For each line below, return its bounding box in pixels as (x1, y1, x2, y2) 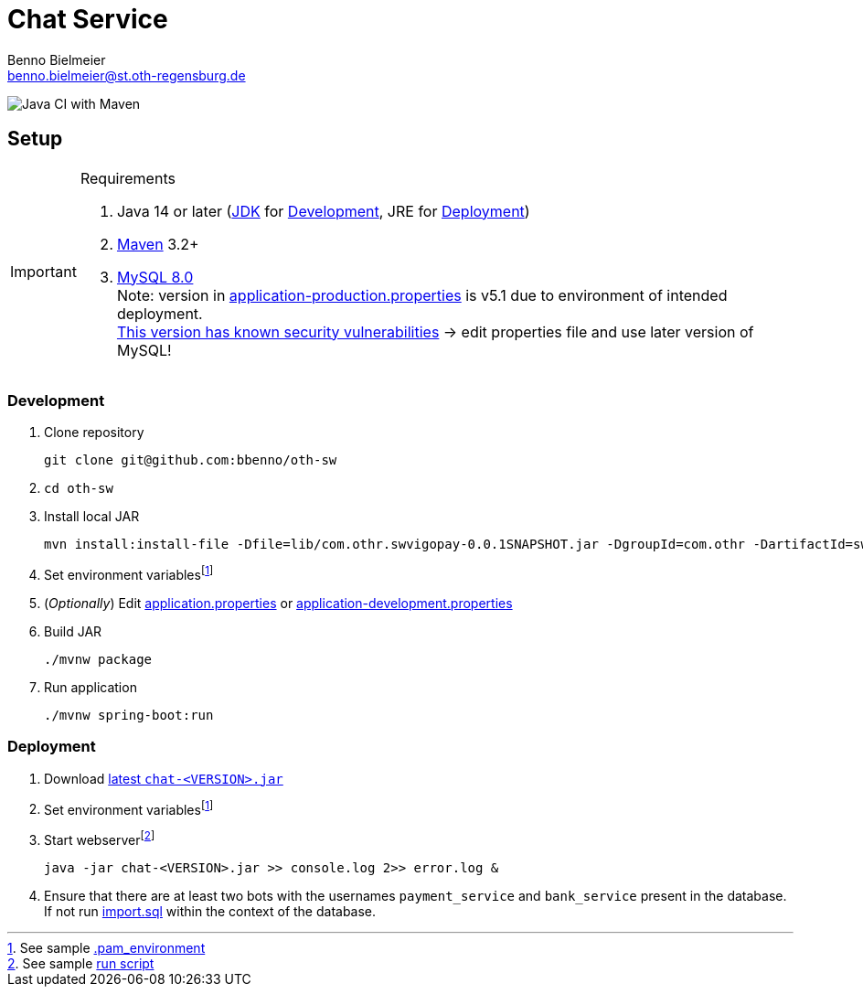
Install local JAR (44, 508, 140, 525)
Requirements (80, 168, 176, 187)
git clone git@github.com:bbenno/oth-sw (44, 453, 337, 468)
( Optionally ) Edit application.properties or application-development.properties (44, 595, 513, 611)
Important (10, 262, 77, 281)
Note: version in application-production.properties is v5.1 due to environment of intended (116, 285, 728, 305)
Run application (44, 679, 137, 695)
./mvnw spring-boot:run (44, 708, 214, 722)
